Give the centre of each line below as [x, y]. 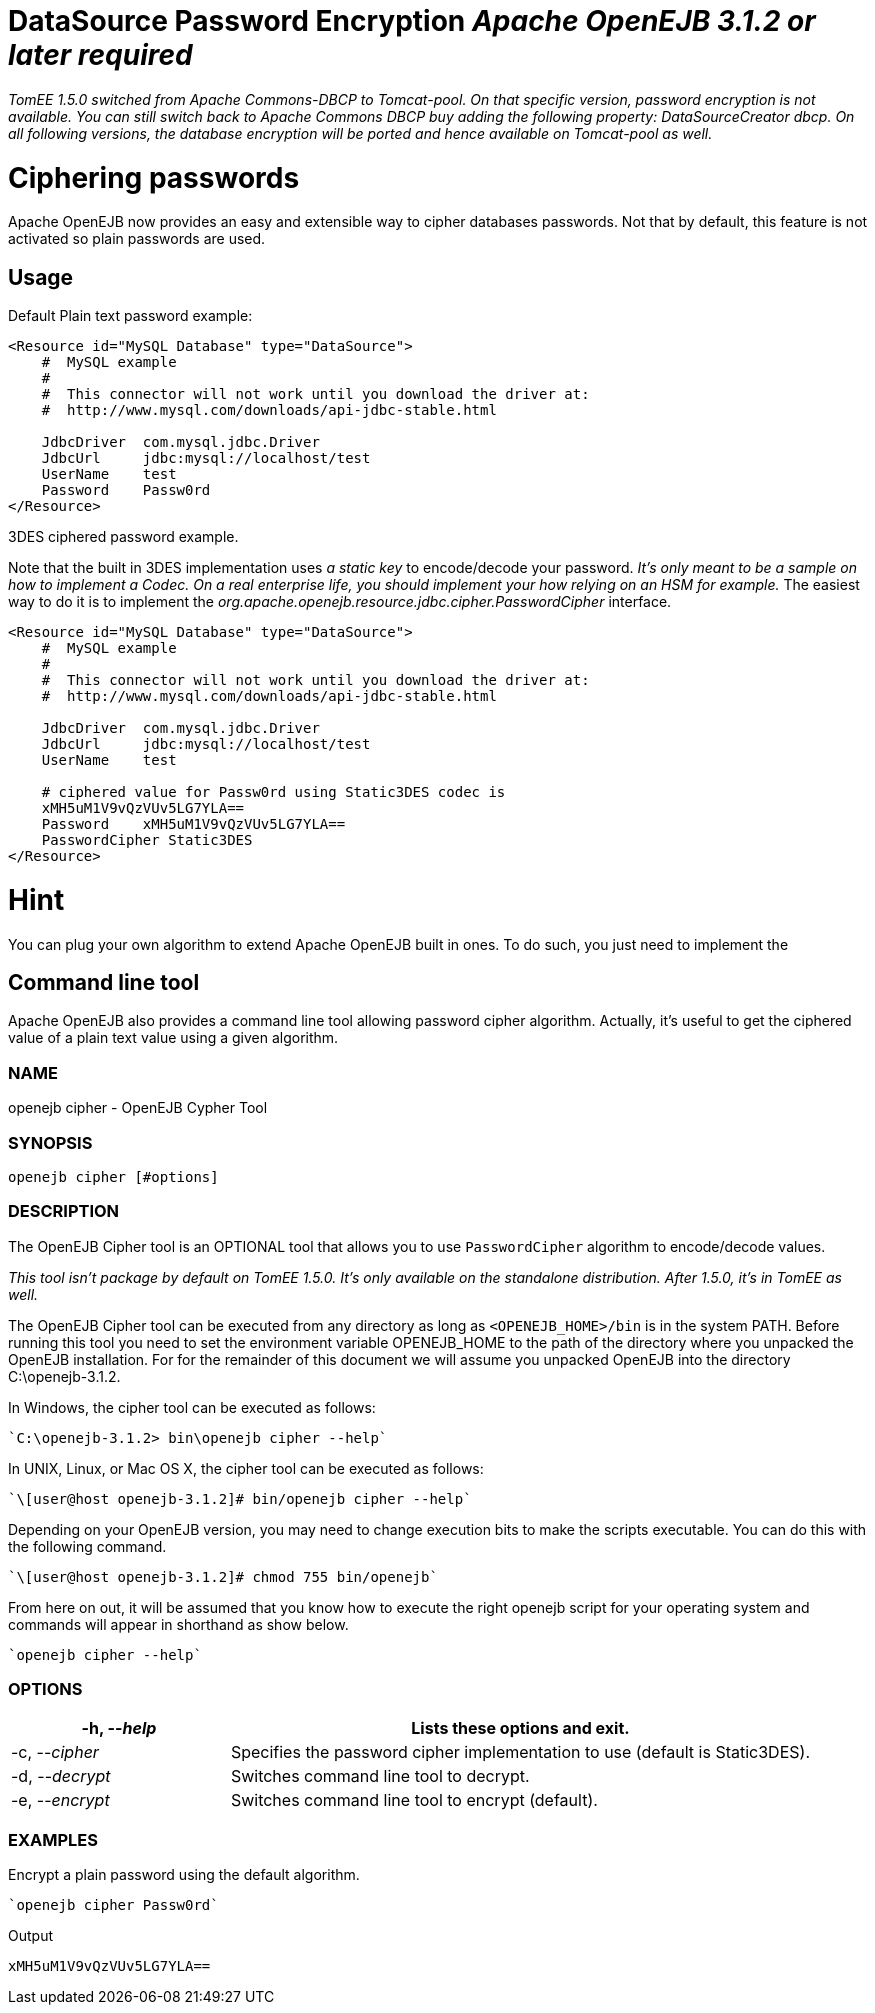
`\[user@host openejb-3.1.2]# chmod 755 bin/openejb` [223, 1576]
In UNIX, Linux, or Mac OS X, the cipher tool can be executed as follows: [246, 1468]
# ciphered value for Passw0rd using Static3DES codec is [273, 792]
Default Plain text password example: [130, 316]
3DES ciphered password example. [123, 537]
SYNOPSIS [50, 1142]
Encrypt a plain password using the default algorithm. [184, 1875]
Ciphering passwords [154, 177]
